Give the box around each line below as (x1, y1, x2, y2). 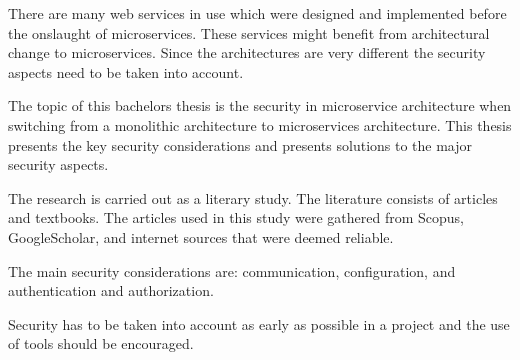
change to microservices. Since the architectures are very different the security (8, 42, 486, 63)
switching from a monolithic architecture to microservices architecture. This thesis (8, 114, 512, 135)
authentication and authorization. (8, 280, 214, 301)
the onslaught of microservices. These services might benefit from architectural (8, 22, 490, 43)
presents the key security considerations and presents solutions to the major (8, 134, 473, 155)
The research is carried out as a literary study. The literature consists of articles (8, 187, 498, 208)
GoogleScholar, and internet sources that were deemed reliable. (8, 226, 394, 247)
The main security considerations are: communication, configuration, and (8, 260, 456, 281)
